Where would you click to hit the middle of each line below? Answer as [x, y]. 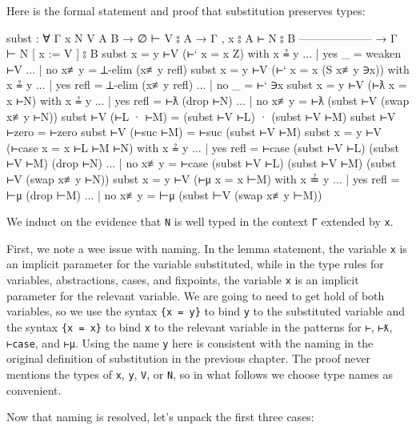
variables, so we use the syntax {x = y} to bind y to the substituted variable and [206, 311]
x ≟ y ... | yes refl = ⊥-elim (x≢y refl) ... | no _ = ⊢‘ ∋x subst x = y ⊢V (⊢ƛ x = [207, 84]
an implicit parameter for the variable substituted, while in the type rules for [195, 264]
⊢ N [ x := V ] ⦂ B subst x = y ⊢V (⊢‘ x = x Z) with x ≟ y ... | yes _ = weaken [204, 53]
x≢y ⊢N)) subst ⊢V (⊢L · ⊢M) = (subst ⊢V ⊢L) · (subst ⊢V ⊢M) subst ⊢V [201, 116]
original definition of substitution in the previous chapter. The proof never [189, 358]
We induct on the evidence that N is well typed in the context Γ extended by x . [200, 221]
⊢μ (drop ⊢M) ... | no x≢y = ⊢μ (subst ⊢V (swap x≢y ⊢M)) [164, 194]
